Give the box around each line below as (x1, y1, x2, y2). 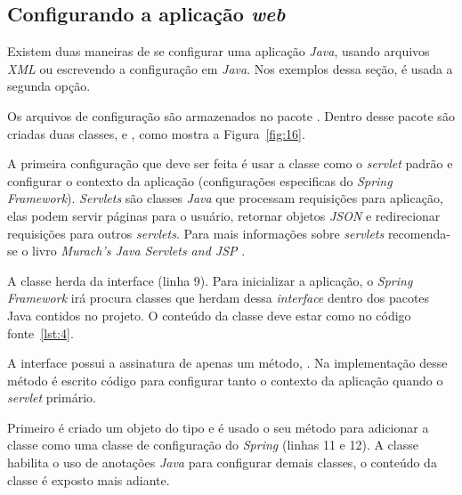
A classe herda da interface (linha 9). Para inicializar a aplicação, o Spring (7, 271, 413, 289)
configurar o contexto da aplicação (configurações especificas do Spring (7, 171, 393, 190)
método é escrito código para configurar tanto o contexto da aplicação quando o (7, 370, 443, 389)
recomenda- (387, 223, 450, 242)
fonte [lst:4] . (7, 323, 74, 342)
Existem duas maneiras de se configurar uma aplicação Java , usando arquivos (7, 42, 430, 61)
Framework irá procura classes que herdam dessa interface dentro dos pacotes (7, 288, 430, 307)
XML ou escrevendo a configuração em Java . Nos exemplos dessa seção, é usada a (7, 59, 453, 77)
